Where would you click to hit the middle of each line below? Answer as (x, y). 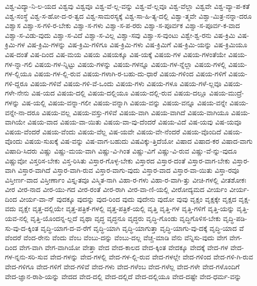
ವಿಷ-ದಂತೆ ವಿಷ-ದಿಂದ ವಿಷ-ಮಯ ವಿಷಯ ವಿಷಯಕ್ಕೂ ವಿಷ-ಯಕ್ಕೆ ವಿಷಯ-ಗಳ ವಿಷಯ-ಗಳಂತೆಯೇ (116, 54)
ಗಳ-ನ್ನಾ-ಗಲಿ (19, 64)
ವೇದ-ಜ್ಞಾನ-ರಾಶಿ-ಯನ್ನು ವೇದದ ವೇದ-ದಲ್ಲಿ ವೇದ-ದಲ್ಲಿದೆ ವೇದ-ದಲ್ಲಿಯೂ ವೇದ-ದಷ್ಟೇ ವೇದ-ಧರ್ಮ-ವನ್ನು (123, 276)
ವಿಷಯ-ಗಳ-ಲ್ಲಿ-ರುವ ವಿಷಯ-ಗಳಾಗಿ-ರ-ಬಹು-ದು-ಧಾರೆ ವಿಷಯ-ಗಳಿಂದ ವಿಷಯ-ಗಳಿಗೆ (130, 74)
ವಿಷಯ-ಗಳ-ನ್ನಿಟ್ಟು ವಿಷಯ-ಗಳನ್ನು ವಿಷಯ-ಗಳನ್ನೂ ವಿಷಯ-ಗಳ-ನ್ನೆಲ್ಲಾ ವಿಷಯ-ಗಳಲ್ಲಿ (130, 64)
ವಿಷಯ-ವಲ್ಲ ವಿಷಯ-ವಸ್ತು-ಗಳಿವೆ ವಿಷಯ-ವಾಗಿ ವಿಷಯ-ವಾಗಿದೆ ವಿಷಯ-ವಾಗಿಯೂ (135, 112)
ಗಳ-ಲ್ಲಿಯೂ (18, 74)
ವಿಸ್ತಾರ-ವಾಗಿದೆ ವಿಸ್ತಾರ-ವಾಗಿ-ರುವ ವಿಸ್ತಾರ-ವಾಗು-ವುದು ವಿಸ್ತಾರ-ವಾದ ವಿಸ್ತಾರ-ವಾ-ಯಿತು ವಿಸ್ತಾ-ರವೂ (128, 170)
